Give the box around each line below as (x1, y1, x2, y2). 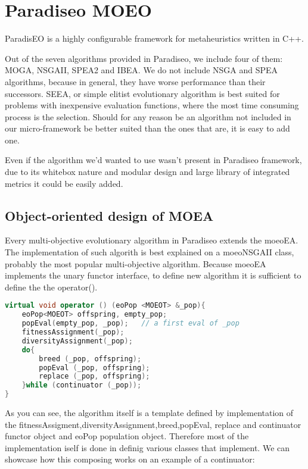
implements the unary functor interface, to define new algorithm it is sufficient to (5, 269, 301, 282)
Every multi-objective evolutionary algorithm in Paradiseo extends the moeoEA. (5, 234, 298, 246)
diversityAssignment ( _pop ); (21, 336, 133, 345)
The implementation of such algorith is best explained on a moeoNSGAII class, (5, 246, 294, 258)
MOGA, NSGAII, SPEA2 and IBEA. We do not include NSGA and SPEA (5, 64, 278, 76)
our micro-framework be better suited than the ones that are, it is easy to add (5, 122, 290, 135)
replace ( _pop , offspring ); (39, 372, 150, 381)
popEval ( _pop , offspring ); (39, 363, 150, 372)
